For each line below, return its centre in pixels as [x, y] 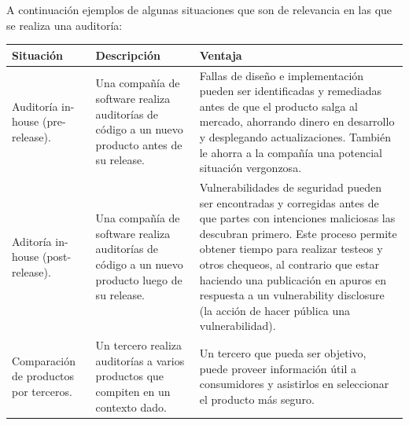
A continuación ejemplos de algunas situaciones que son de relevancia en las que [199, 9]
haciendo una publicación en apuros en [293, 279]
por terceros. [42, 391]
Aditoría [32, 241]
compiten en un [133, 391]
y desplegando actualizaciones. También [295, 136]
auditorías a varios [140, 360]
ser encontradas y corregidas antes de [289, 202]
